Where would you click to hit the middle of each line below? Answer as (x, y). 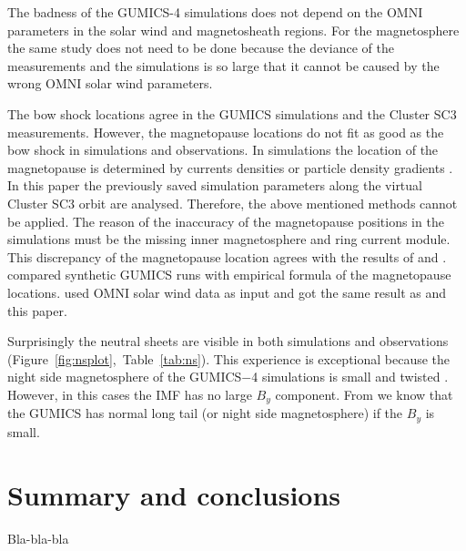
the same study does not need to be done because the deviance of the (201, 48)
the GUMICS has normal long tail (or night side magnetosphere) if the (205, 413)
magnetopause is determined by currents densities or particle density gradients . (230, 167)
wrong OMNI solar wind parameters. (110, 83)
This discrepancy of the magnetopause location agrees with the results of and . (227, 256)
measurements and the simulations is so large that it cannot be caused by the (223, 65)
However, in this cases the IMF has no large (130, 394)
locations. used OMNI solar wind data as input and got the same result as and (227, 292)
